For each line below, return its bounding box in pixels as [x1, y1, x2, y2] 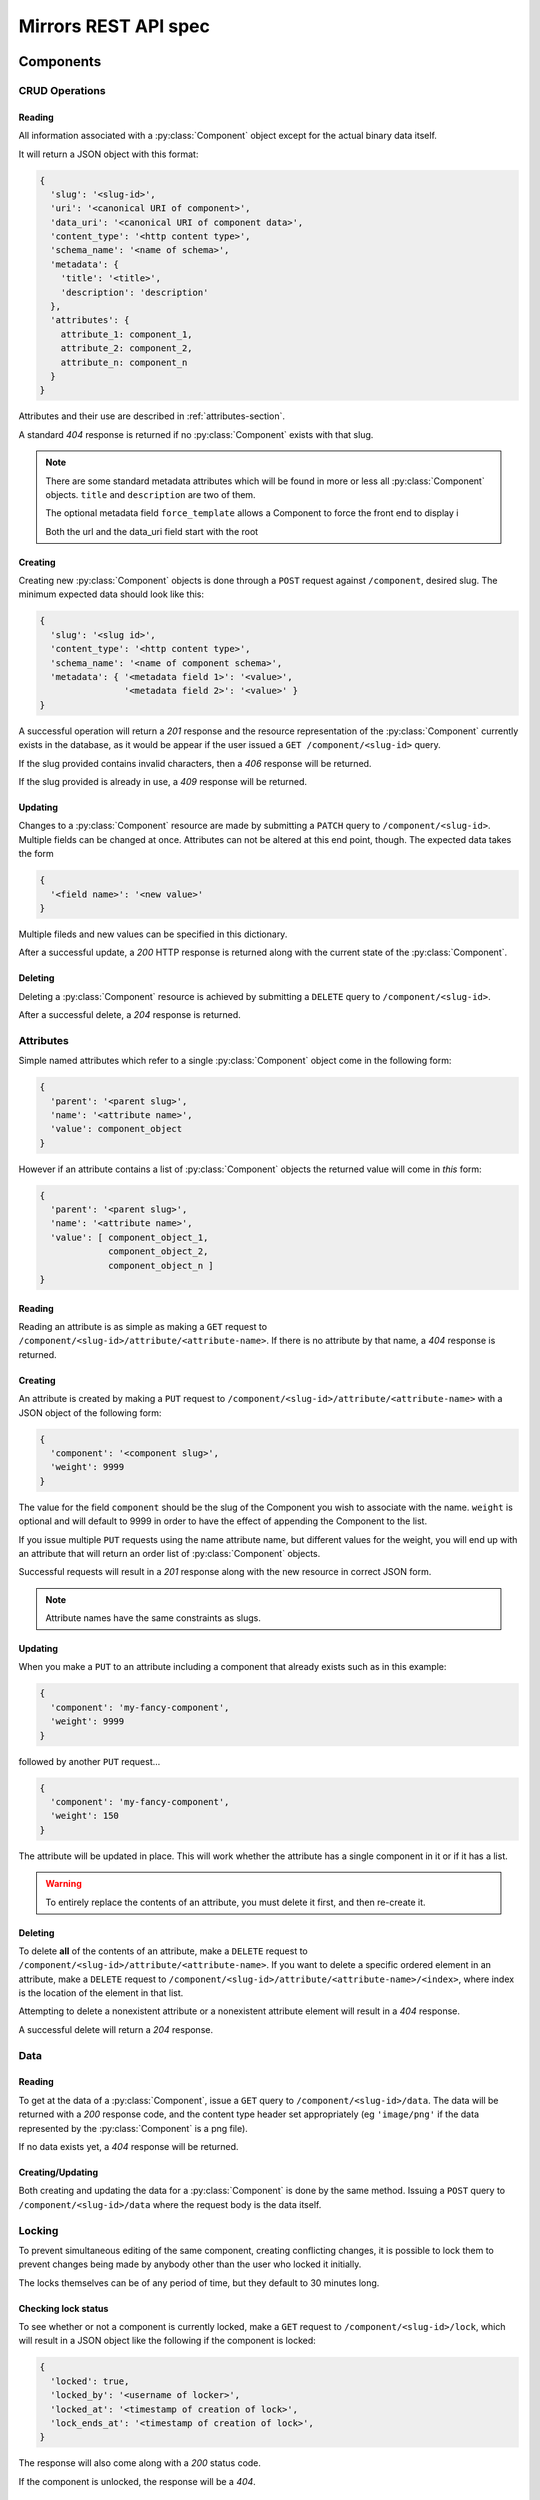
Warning [45, 1878, 82, 1890]
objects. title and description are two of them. [45, 488, 256, 500]
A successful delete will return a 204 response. [18, 2023, 214, 2035]
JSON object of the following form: [18, 1406, 162, 1419]
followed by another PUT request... [18, 1755, 161, 1767]
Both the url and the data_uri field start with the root [45, 525, 259, 537]
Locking [18, 2223, 59, 2237]
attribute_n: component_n [60, 356, 188, 368]
